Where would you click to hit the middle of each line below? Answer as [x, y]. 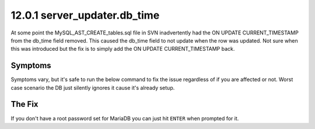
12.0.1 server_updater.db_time [85, 15]
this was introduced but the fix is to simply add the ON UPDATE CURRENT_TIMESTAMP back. [123, 49]
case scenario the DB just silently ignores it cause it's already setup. [93, 88]
